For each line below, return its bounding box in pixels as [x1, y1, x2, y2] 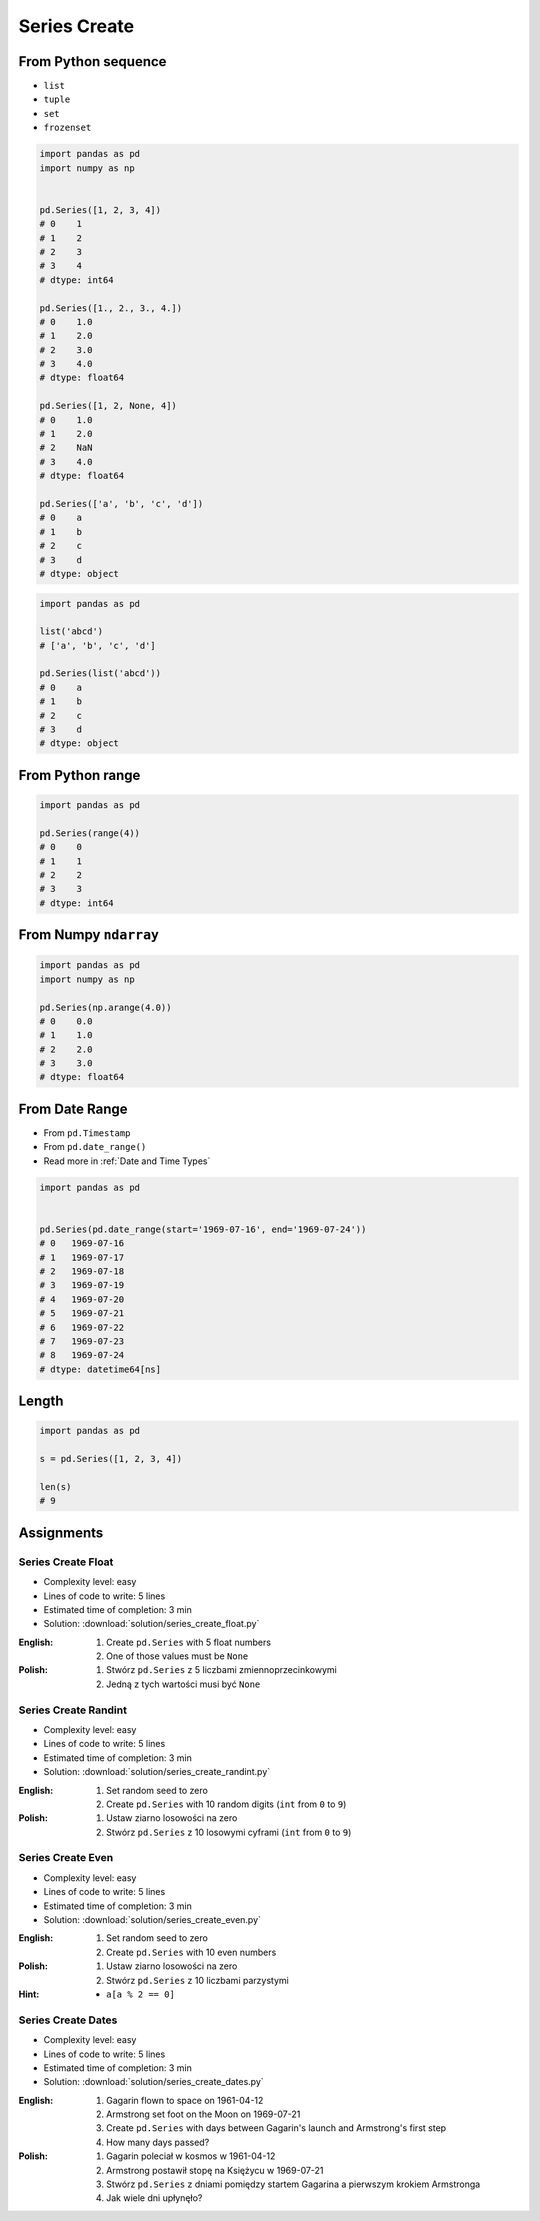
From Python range [18, 766, 141, 784]
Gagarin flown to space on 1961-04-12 [106, 2094, 264, 2106]
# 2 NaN [39, 442, 93, 454]
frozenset [43, 122, 92, 134]
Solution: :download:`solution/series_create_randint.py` [43, 1766, 271, 1778]
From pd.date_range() [43, 1141, 147, 1153]
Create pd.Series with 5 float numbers [106, 1636, 272, 1648]
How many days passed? [106, 2136, 210, 2148]
